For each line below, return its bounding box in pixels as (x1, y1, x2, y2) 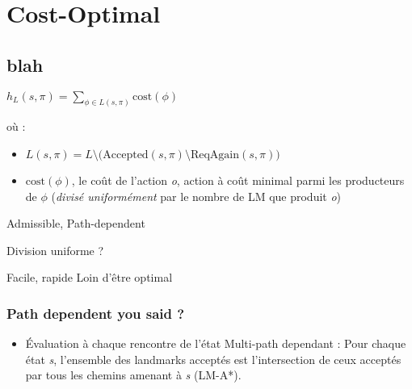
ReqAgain (190, 149, 240, 161)
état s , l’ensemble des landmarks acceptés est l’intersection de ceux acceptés (25, 350, 401, 367)
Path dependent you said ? (6, 303, 185, 323)
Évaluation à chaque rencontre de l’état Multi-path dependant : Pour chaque (25, 335, 406, 352)
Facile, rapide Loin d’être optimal (6, 269, 173, 286)
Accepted (103, 149, 149, 161)
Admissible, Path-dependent (6, 215, 145, 232)
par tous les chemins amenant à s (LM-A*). (25, 366, 242, 383)
